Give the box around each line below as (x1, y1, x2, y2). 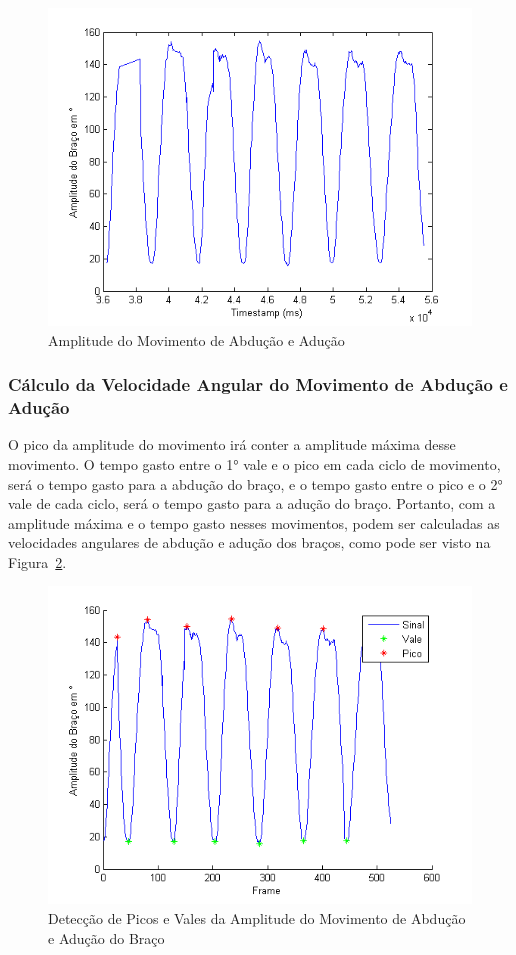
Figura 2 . (8, 551, 67, 572)
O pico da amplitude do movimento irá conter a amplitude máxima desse (8, 434, 456, 455)
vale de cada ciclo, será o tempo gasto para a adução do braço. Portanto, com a (8, 493, 496, 514)
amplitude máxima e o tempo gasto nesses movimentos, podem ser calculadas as (8, 512, 500, 533)
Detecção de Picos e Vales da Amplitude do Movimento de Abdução (48, 908, 466, 929)
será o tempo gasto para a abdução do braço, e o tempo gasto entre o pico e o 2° (8, 473, 503, 494)
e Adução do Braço (48, 927, 165, 948)
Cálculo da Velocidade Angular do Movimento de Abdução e (8, 372, 508, 397)
